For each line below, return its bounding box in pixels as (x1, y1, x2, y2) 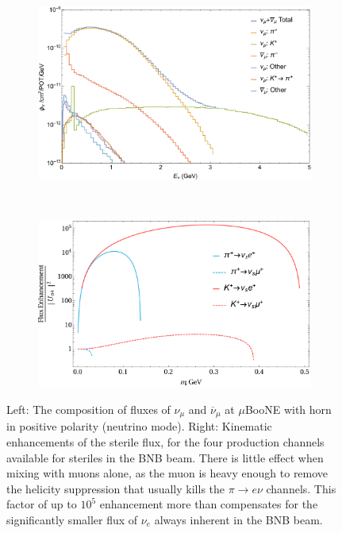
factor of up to (6, 496, 77, 512)
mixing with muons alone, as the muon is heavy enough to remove (6, 465, 329, 481)
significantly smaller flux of (6, 511, 138, 527)
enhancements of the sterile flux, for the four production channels (6, 434, 325, 450)
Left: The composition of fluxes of (6, 400, 171, 417)
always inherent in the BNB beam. (154, 511, 323, 527)
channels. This (266, 480, 336, 496)
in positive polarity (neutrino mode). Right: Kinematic (6, 418, 272, 435)
